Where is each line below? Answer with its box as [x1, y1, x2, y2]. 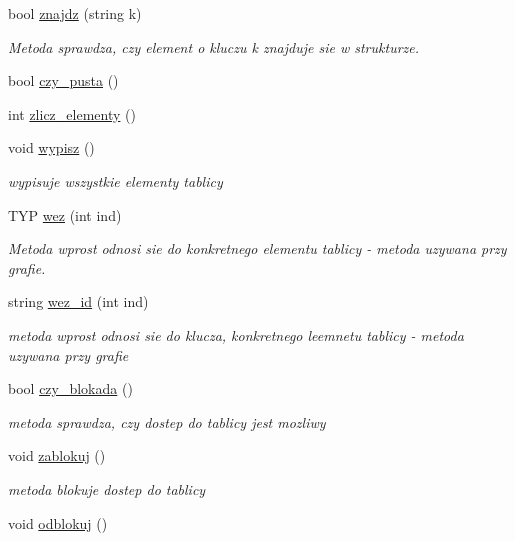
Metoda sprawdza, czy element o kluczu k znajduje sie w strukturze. [8, 36, 420, 57]
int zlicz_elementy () [8, 103, 136, 124]
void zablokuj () [8, 445, 106, 466]
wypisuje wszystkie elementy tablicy [8, 170, 223, 191]
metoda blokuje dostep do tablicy [8, 478, 206, 499]
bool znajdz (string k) [8, 3, 142, 23]
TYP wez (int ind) [8, 204, 122, 225]
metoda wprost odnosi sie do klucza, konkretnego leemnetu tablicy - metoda [8, 324, 464, 345]
